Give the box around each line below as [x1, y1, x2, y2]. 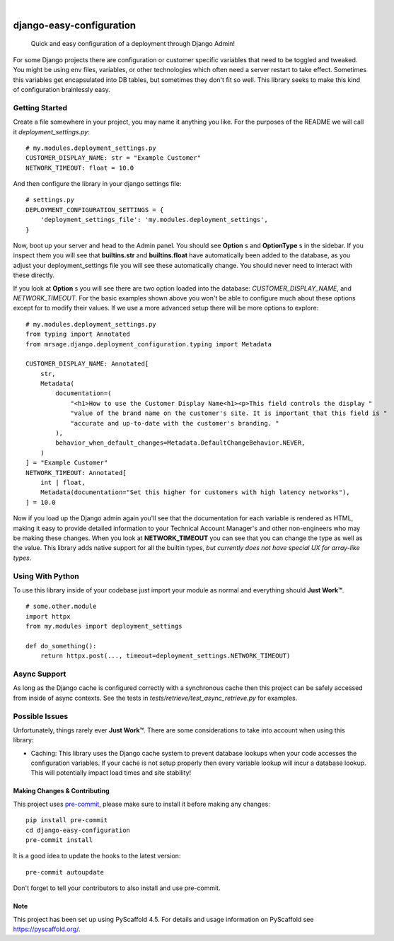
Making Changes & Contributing [13, 787, 110, 795]
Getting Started [13, 103, 67, 112]
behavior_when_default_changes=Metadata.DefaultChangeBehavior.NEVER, [55, 439, 306, 447]
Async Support [13, 669, 66, 679]
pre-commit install [25, 836, 93, 844]
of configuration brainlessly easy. [13, 85, 111, 93]
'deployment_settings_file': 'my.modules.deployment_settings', [40, 216, 268, 224]
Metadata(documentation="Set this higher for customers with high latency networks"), [40, 489, 350, 496]
